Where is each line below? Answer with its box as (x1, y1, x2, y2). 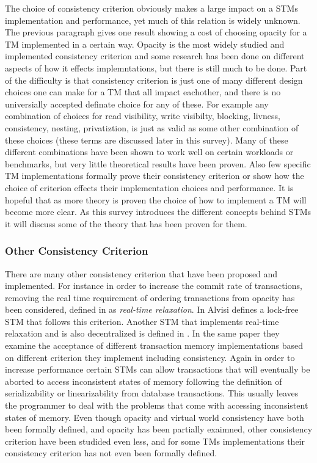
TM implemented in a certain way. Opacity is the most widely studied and (5, 37, 285, 50)
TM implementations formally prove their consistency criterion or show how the (5, 169, 304, 182)
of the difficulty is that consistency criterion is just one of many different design (5, 73, 303, 86)
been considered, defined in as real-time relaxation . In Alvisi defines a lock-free (5, 303, 299, 316)
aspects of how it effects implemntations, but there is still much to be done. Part (5, 61, 307, 74)
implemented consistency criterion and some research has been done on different (5, 49, 305, 62)
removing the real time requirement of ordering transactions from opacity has (5, 291, 295, 304)
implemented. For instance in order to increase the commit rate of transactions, (5, 279, 302, 292)
